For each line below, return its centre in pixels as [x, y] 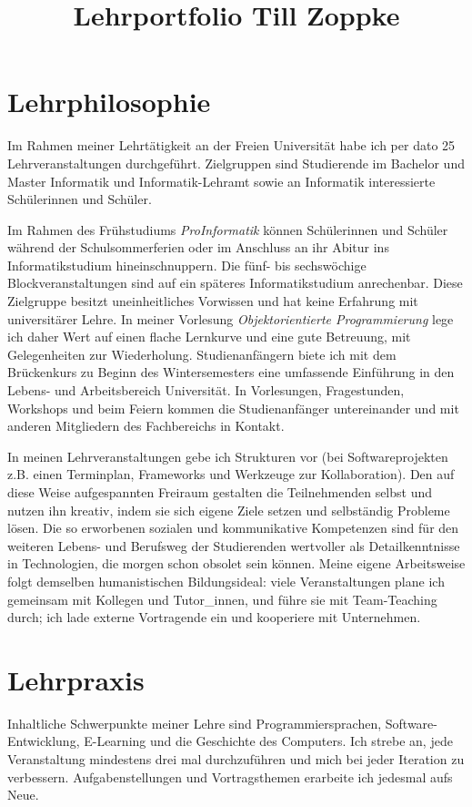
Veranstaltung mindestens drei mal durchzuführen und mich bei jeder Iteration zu [236, 759]
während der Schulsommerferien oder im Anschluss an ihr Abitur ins [198, 247]
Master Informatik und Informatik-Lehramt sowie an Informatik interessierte [221, 181]
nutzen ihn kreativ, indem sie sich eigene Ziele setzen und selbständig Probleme [229, 510]
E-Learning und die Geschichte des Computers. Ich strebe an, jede [268, 741]
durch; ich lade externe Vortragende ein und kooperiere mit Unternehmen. [214, 617]
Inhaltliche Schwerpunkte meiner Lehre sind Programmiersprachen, [195, 723]
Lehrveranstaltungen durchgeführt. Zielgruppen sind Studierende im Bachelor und [236, 163]
